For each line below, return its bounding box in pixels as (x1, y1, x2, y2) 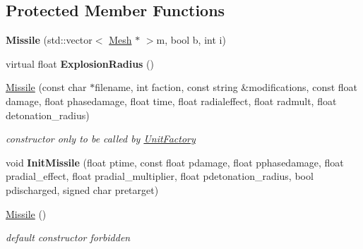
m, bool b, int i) (156, 32, 226, 47)
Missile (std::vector (6, 32, 93, 47)
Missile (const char (6, 80, 87, 95)
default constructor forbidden (6, 230, 131, 245)
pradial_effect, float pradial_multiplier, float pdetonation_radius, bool (6, 169, 314, 183)
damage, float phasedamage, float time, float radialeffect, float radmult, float (6, 93, 337, 108)
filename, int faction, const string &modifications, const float (95, 80, 358, 95)
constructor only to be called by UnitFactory (6, 131, 196, 146)
